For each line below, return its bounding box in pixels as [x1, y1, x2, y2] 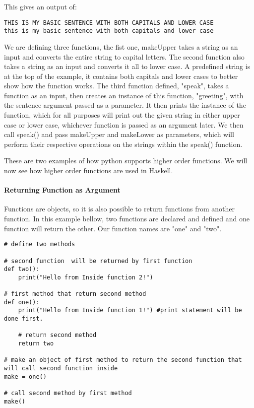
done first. [4, 315, 43, 323]
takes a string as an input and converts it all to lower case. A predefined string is [4, 61, 251, 71]
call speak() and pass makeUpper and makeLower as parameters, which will [4, 129, 234, 139]
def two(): [4, 266, 40, 273]
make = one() [4, 373, 47, 380]
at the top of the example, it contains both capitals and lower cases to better [4, 70, 238, 81]
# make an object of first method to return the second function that [4, 356, 242, 364]
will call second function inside [4, 365, 118, 372]
